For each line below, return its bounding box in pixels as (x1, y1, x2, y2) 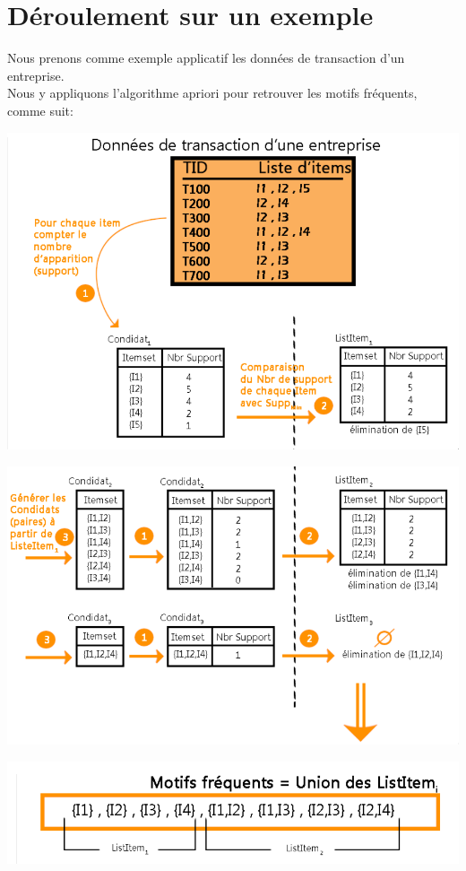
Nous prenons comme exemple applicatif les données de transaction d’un (7, 48, 405, 67)
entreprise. (7, 65, 65, 84)
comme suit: (7, 100, 73, 119)
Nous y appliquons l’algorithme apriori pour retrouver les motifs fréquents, (7, 83, 418, 102)
